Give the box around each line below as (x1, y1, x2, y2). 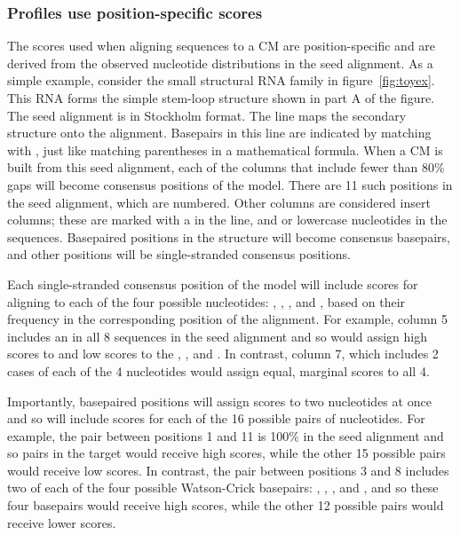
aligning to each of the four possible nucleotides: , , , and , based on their (7, 292, 406, 311)
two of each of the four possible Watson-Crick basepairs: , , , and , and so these (7, 478, 439, 497)
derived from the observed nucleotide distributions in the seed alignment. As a (7, 53, 433, 72)
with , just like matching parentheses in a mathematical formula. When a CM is (7, 140, 443, 159)
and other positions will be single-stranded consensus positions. (7, 245, 351, 264)
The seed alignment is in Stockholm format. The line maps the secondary (7, 106, 407, 124)
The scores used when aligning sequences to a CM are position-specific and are (7, 36, 436, 55)
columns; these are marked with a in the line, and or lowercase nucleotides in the (7, 210, 448, 229)
